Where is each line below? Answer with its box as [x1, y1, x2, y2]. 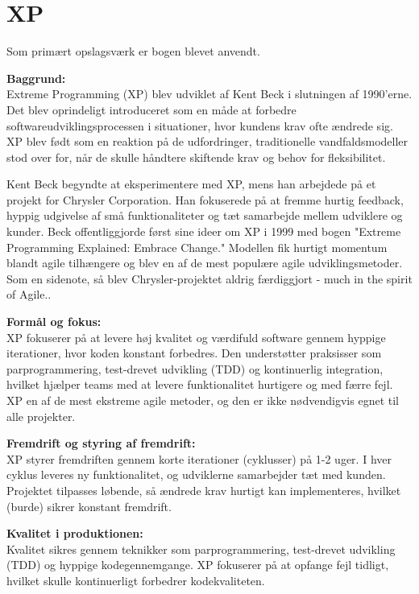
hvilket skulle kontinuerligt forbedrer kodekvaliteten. [6, 571, 265, 588]
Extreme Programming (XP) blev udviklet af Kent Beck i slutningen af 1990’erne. [6, 85, 413, 102]
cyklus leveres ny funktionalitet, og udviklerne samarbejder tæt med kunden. [6, 466, 386, 483]
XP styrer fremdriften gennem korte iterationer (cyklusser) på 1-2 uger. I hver [6, 450, 392, 467]
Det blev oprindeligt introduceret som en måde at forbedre [6, 101, 297, 118]
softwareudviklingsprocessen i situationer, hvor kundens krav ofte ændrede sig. [6, 117, 393, 134]
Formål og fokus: [6, 313, 102, 330]
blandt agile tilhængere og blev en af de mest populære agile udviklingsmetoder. [6, 254, 403, 271]
